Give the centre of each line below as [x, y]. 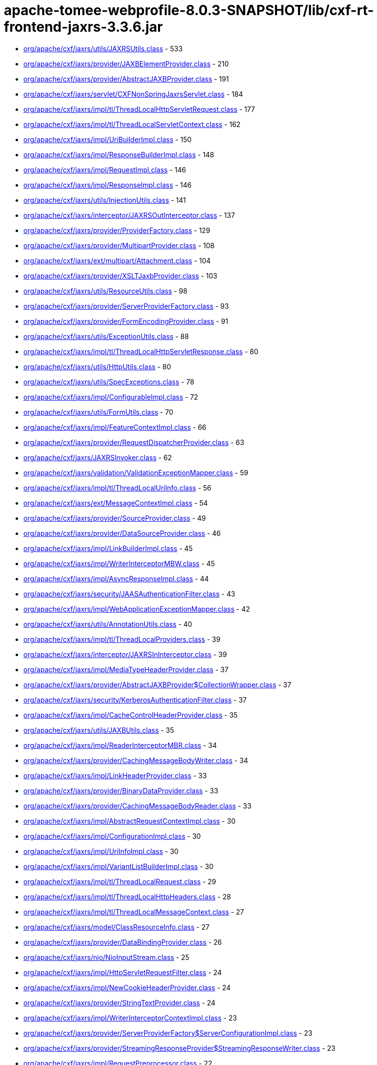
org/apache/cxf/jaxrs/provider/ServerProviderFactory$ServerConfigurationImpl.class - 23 [168, 1033]
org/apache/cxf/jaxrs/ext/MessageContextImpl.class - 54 [116, 503]
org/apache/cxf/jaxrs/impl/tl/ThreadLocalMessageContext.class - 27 [134, 912]
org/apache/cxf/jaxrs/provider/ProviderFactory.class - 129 [117, 230]
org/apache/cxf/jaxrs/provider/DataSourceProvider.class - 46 [122, 533]
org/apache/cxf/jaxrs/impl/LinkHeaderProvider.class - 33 [115, 775]
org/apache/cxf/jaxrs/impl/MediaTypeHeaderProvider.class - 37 [126, 669]
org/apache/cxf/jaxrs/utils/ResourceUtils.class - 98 [106, 291]
